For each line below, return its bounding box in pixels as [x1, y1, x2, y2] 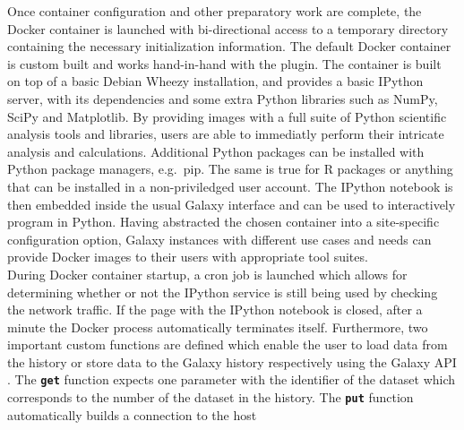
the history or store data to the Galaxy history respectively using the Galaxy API [7, 352, 457, 371]
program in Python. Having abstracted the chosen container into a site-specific [7, 212, 440, 231]
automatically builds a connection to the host [7, 405, 257, 424]
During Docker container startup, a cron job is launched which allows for [7, 264, 408, 283]
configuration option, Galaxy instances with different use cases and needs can [7, 229, 432, 248]
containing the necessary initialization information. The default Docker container [7, 37, 451, 56]
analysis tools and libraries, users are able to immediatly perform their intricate [7, 125, 444, 143]
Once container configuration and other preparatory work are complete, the [7, 2, 422, 20]
